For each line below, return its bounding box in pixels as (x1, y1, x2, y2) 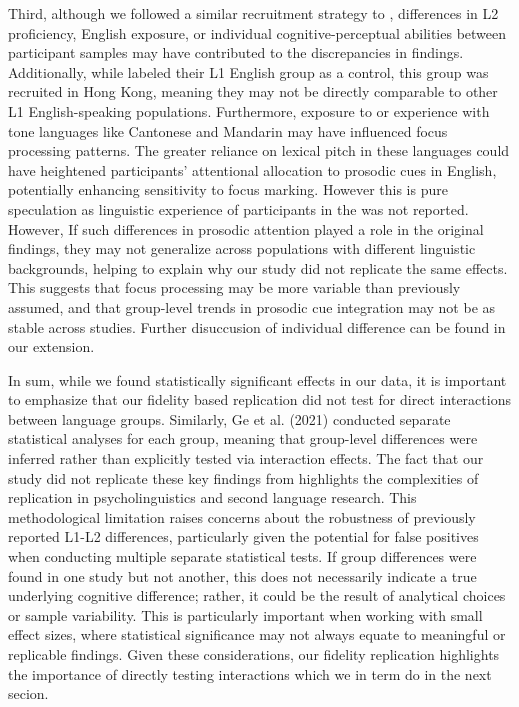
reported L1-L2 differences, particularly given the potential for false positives (8, 526, 479, 547)
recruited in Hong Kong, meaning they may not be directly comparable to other (8, 81, 498, 102)
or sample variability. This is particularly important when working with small (8, 604, 483, 625)
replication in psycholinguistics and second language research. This (8, 487, 417, 508)
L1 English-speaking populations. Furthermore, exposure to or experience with (8, 100, 490, 121)
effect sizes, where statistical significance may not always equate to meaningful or (8, 624, 506, 645)
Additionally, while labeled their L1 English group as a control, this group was (8, 61, 489, 82)
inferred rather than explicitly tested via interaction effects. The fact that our (8, 448, 484, 469)
